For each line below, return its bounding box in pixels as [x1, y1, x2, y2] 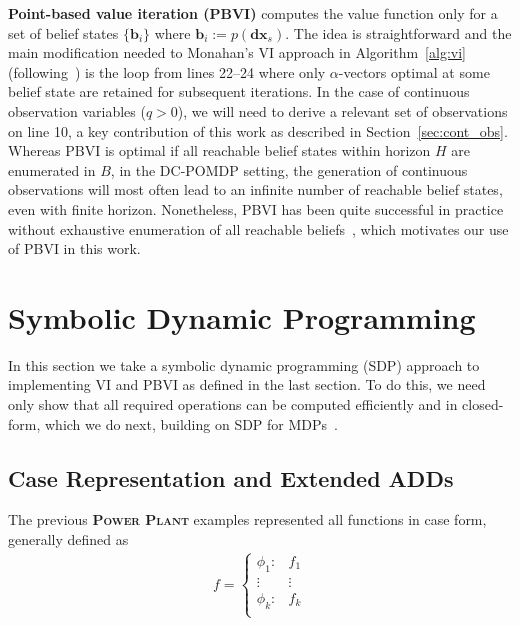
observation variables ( [8, 100, 146, 121]
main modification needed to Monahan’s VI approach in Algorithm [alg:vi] [8, 42, 466, 63]
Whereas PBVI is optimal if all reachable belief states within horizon [8, 140, 431, 161]
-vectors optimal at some [338, 61, 490, 82]
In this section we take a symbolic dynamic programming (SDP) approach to [8, 354, 480, 375]
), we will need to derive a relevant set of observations [177, 100, 508, 121]
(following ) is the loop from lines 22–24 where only [8, 61, 326, 82]
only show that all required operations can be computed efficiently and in [8, 394, 458, 415]
